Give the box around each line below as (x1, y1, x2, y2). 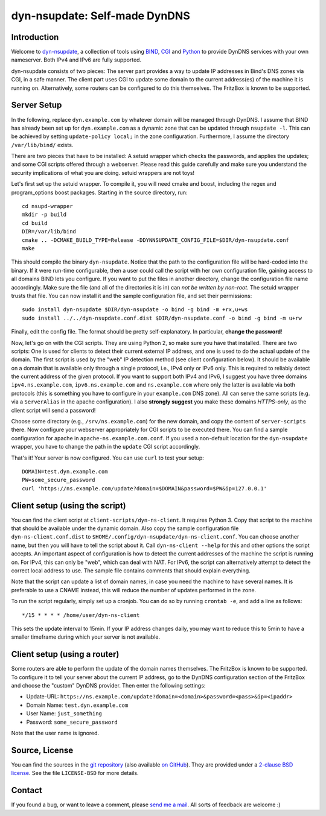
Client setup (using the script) (11, 501, 126, 511)
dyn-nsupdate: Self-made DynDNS (11, 9, 190, 22)
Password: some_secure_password (26, 718, 118, 726)
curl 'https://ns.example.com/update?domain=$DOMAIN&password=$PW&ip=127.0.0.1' (22, 485, 267, 492)
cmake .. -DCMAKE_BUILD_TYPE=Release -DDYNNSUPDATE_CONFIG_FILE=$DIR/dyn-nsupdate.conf (22, 236, 290, 244)
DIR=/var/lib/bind (22, 228, 77, 235)
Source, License (11, 745, 74, 755)
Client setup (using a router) (11, 649, 120, 660)
